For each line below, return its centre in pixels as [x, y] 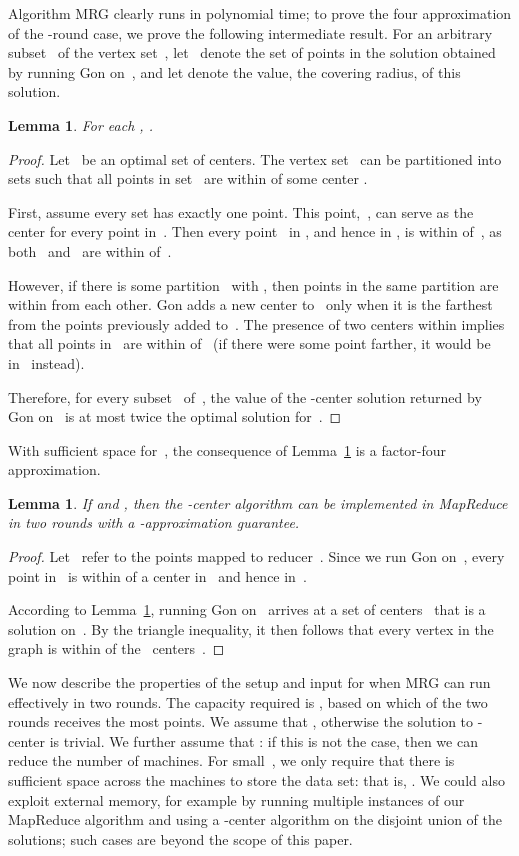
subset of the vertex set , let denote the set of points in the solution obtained [252, 52]
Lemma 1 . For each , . [80, 124]
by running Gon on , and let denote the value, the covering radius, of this [234, 71]
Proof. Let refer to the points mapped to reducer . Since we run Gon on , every [256, 556]
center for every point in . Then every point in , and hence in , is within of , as [255, 231]
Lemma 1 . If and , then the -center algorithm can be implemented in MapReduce [258, 502]
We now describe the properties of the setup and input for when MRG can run [249, 682]
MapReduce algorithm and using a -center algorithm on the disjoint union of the [255, 819]
